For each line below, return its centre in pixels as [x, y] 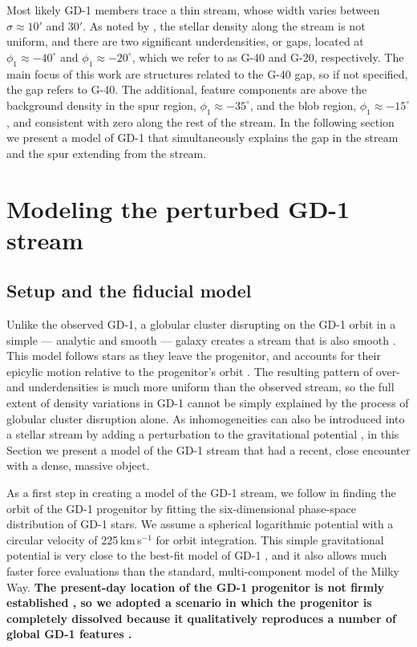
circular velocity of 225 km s [74, 539]
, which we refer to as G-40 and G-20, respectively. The [268, 57]
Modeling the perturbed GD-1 [178, 208]
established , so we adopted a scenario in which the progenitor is [189, 603]
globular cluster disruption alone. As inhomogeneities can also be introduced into [206, 418]
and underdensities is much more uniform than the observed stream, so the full [200, 387]
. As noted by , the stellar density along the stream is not [224, 25]
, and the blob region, [303, 105]
